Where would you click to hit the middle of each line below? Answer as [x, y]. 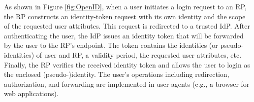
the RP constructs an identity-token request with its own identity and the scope [125, 16]
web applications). [31, 93]
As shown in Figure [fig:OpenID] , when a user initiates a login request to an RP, [125, 6]
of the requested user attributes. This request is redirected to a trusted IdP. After [127, 26]
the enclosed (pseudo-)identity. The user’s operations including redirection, [117, 74]
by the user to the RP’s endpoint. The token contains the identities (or [111, 45]
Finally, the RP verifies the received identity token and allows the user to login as [127, 64]
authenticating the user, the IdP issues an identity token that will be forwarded [124, 35]
